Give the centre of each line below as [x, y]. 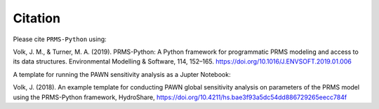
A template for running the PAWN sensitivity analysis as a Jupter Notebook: [122, 74]
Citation [37, 18]
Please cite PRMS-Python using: [60, 39]
